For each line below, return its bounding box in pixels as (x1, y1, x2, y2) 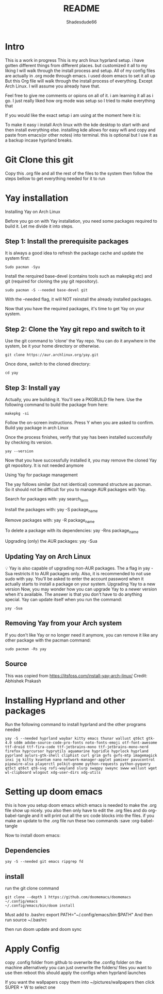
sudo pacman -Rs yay (5, 646, 47, 652)
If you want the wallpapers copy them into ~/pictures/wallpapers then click (5, 979, 155, 985)
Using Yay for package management (5, 472, 78, 478)
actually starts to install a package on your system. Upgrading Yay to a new (5, 581, 156, 586)
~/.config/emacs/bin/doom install (5, 903, 75, 908)
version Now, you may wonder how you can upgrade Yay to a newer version (5, 586, 157, 592)
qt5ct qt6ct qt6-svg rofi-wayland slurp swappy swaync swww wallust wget (5, 765, 158, 771)
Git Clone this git (5, 154, 74, 165)
